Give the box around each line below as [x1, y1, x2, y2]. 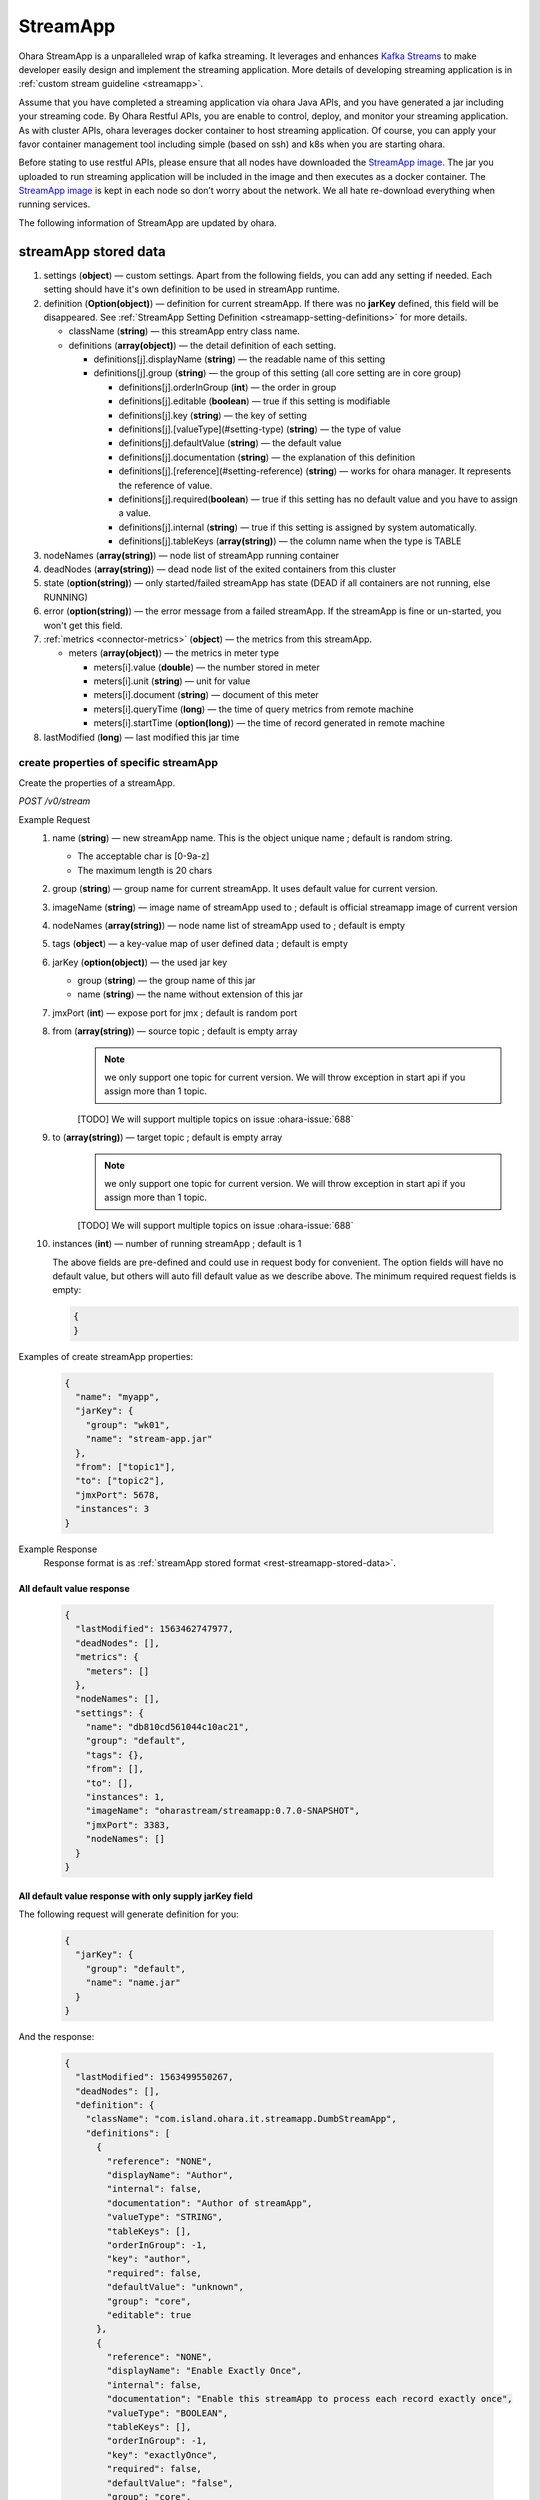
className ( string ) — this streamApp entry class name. [68, 325, 300, 337]
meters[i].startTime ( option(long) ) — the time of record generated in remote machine [93, 717, 445, 729]
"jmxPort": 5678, [75, 1489, 160, 1500]
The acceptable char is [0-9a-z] [77, 850, 210, 862]
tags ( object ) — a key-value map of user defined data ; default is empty [52, 938, 349, 950]
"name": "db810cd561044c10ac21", [85, 1721, 250, 1733]
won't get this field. [43, 619, 124, 631]
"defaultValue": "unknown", [106, 2281, 245, 2293]
